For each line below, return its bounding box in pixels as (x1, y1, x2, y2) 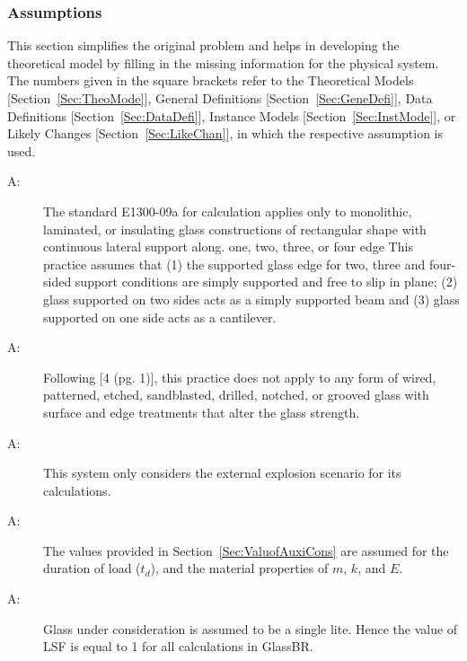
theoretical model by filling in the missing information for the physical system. (7, 53, 439, 72)
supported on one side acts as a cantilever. (43, 307, 277, 326)
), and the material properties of (150, 559, 329, 577)
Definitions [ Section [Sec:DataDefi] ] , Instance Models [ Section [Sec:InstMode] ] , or (7, 106, 456, 125)
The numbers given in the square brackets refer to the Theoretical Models (7, 71, 414, 90)
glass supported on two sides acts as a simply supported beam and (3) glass (43, 289, 460, 308)
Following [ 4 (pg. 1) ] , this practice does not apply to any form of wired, (43, 367, 436, 386)
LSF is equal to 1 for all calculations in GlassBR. (43, 637, 313, 656)
